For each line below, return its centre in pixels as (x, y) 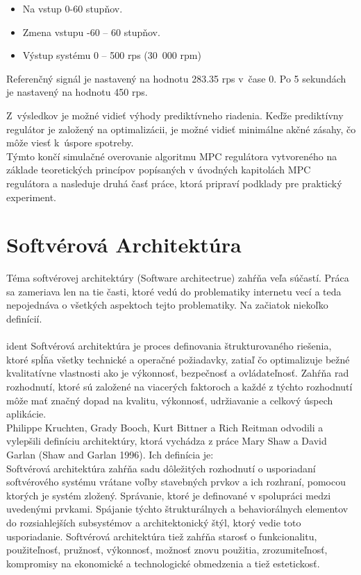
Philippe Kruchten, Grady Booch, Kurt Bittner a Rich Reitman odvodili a (165, 427)
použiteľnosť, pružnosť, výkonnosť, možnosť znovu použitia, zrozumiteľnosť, (167, 550)
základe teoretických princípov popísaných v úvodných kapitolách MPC (159, 170)
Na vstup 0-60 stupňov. (73, 8)
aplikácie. (26, 414)
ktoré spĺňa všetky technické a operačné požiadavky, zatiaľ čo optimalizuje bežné (178, 359)
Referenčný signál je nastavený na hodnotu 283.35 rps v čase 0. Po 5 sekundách (176, 78)
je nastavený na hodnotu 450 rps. (77, 92)
